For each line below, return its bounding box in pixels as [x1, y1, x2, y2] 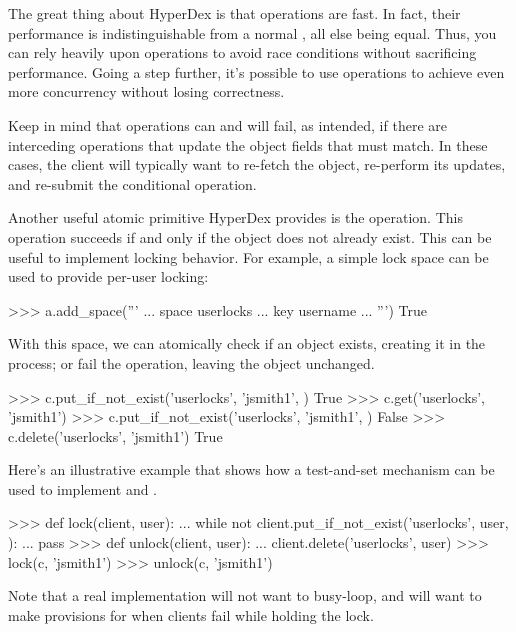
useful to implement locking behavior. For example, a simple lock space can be [8, 246, 489, 267]
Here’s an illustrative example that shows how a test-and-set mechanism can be [8, 459, 495, 480]
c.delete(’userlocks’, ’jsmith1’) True [8, 425, 223, 446]
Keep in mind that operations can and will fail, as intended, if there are [8, 114, 447, 135]
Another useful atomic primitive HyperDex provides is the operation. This [8, 207, 463, 228]
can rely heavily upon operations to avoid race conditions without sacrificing [8, 42, 477, 63]
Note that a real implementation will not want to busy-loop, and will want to [8, 585, 482, 606]
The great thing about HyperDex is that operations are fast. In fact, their [8, 3, 461, 23]
